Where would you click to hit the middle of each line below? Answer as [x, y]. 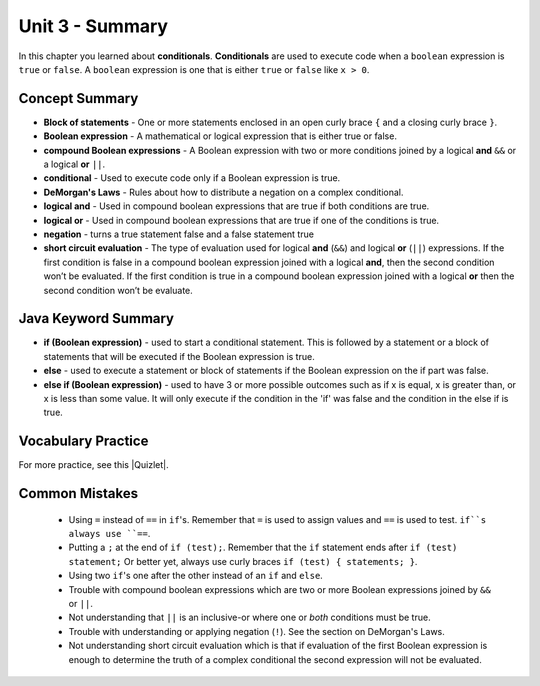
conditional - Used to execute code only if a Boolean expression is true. [192, 178]
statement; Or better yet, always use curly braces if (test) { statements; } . [243, 561]
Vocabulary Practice [83, 441]
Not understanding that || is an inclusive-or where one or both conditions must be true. [249, 617]
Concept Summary [78, 98]
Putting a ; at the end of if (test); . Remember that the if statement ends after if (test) [263, 547]
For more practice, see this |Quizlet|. [93, 465]
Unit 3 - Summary [93, 26]
